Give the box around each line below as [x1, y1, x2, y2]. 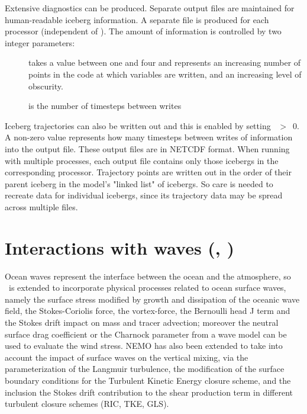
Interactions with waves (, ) [5, 235, 235, 259]
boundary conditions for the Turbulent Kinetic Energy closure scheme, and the [5, 374, 291, 386]
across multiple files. [5, 200, 78, 213]
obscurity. [28, 79, 63, 92]
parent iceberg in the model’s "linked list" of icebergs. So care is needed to [5, 177, 273, 190]
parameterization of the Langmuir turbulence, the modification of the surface [5, 362, 285, 375]
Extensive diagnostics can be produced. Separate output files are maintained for [5, 2, 295, 14]
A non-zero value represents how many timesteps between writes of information [5, 131, 293, 143]
